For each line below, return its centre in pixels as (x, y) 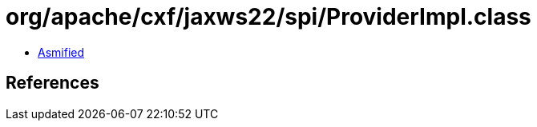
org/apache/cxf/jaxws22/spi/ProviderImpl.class (268, 17)
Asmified (61, 52)
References (52, 83)
